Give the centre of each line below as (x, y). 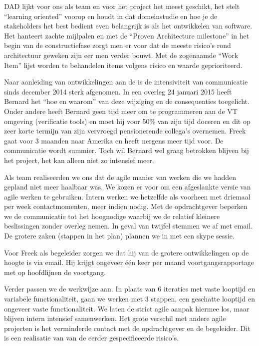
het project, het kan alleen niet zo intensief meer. (79, 160)
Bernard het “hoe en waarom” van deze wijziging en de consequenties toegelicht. (127, 101)
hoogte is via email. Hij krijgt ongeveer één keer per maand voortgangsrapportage (129, 262)
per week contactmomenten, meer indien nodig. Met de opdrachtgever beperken (126, 206)
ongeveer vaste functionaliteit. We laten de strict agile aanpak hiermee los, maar (127, 308)
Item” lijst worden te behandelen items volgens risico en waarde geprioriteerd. (123, 65)
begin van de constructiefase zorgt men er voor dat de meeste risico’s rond (118, 45)
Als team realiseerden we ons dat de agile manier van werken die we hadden (120, 177)
